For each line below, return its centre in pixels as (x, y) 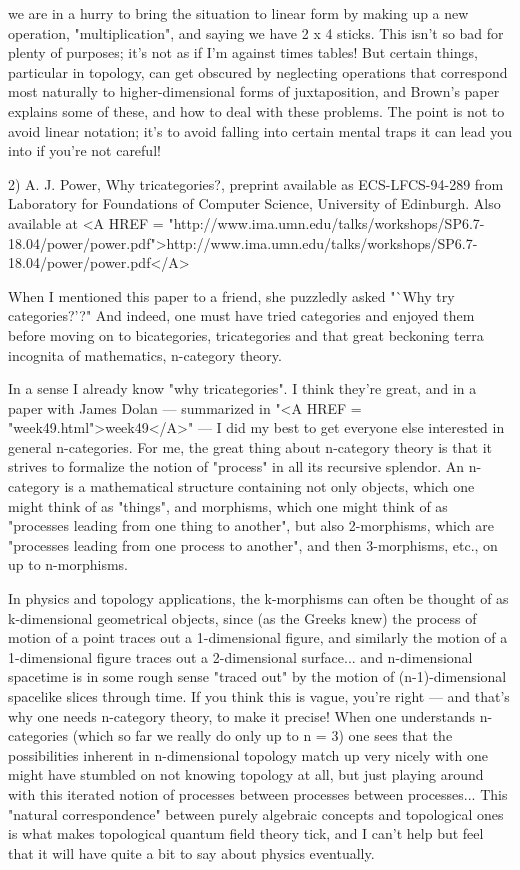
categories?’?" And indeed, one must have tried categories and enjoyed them (241, 315)
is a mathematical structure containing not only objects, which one (269, 486)
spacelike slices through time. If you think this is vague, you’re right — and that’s (259, 696)
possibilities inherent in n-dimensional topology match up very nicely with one (248, 754)
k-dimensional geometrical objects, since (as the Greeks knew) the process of (242, 617)
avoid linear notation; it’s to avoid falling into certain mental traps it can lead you (260, 130)
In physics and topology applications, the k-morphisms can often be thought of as (258, 598)
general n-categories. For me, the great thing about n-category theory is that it (250, 446)
